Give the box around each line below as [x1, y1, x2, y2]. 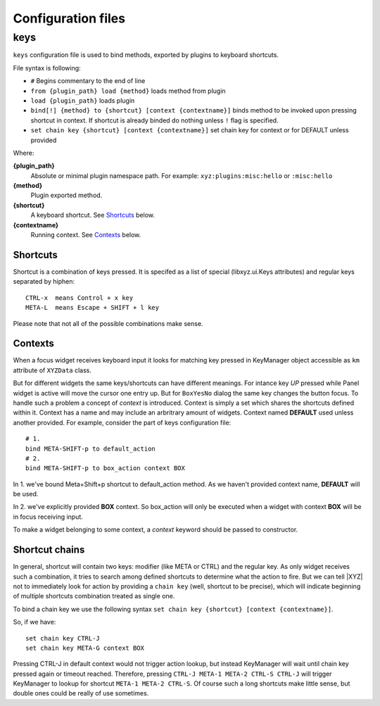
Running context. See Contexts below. [30, 231, 141, 239]
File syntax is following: [13, 63, 81, 72]
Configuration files [13, 11, 126, 26]
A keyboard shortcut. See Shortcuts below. [30, 211, 155, 220]
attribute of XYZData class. [13, 366, 91, 374]
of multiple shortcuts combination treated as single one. [13, 592, 175, 600]
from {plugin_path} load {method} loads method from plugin [30, 87, 226, 95]
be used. [13, 490, 39, 498]
